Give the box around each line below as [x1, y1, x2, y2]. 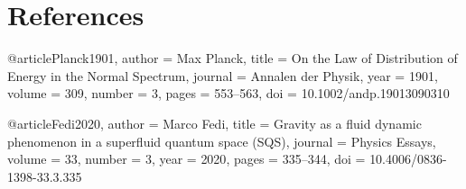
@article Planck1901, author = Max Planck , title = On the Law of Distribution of [7, 49, 458, 67]
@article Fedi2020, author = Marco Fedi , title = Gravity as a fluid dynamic [7, 113, 422, 132]
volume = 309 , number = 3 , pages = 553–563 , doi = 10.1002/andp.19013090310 [7, 84, 450, 103]
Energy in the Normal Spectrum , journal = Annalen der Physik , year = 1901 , [7, 66, 438, 85]
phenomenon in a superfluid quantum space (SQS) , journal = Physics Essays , [7, 131, 436, 150]
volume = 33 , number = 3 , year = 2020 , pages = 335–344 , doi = [7, 149, 366, 168]
